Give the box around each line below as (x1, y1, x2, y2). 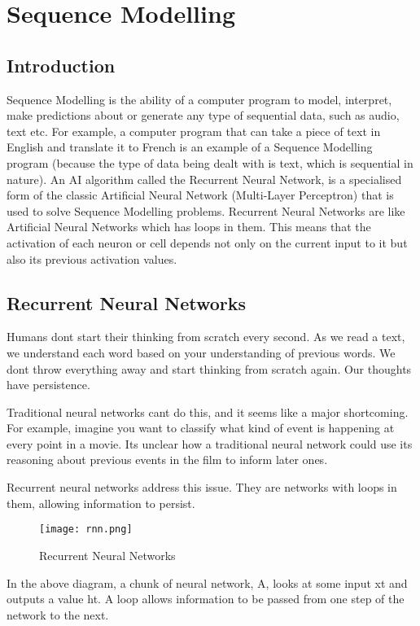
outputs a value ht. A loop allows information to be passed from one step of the (7, 590, 405, 607)
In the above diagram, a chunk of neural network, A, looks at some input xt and (7, 574, 408, 591)
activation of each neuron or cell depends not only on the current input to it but (7, 234, 408, 251)
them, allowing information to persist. (7, 494, 195, 511)
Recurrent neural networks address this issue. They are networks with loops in (7, 479, 397, 496)
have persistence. (7, 376, 90, 393)
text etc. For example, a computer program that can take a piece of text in (7, 122, 381, 139)
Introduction (7, 52, 116, 77)
